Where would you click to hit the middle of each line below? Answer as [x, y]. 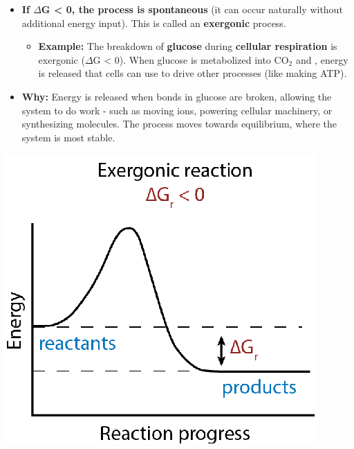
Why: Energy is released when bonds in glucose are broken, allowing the [177, 96]
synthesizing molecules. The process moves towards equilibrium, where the [179, 124]
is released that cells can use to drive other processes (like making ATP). [193, 73]
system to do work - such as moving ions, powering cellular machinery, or [177, 110]
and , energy [322, 59]
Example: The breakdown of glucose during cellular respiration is [188, 46]
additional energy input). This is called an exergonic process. [154, 23]
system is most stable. [68, 137]
